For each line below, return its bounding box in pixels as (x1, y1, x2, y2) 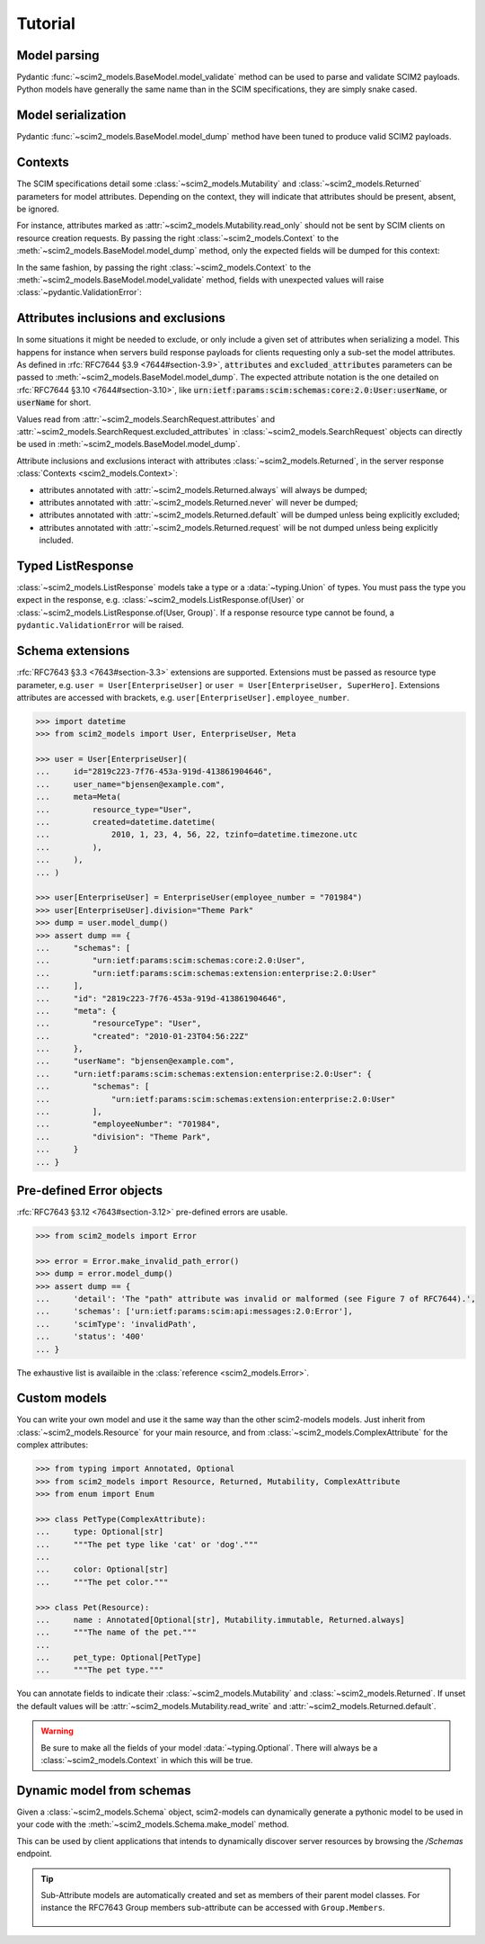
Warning (40, 1725, 74, 1736)
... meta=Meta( (35, 792, 121, 802)
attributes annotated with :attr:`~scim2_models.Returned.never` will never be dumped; (39, 497, 358, 507)
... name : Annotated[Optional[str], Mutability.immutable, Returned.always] (35, 1615, 406, 1625)
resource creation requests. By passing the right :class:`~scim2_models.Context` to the (16, 232, 339, 243)
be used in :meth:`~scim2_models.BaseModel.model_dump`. (16, 439, 241, 450)
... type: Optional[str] (35, 1527, 164, 1537)
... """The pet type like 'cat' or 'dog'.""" (35, 1539, 259, 1549)
